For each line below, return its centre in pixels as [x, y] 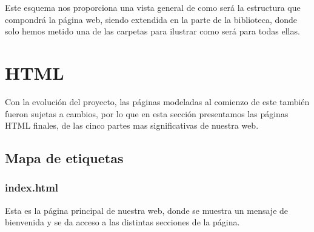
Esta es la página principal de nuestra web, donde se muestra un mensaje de [147, 210]
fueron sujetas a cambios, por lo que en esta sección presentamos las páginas [147, 113]
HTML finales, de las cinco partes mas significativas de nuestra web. [132, 125]
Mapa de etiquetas [64, 158]
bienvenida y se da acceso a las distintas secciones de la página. [122, 222]
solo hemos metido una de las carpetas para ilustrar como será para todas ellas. [152, 31]
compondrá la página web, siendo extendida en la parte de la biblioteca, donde [151, 19]
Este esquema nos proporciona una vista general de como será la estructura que [153, 7]
